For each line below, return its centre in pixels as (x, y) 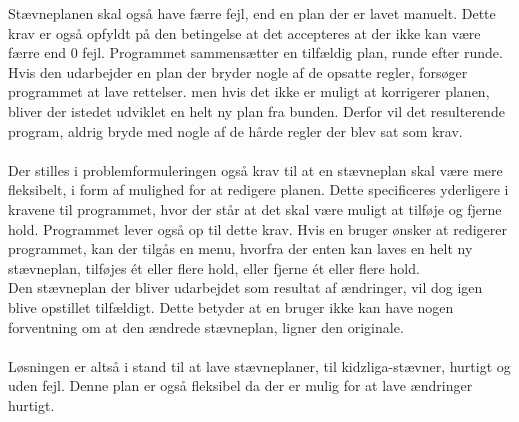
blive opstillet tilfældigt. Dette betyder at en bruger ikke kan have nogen (231, 306)
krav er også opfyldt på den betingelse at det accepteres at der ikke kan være (244, 32)
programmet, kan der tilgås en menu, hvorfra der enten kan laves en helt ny (240, 248)
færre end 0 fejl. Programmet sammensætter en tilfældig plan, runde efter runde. (255, 52)
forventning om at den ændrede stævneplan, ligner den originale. (206, 326)
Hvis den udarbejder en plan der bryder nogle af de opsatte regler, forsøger (238, 71)
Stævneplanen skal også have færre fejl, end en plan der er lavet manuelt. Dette (252, 13)
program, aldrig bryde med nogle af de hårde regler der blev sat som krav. (235, 130)
